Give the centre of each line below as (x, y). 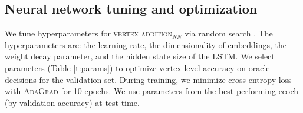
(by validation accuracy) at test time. (72, 102)
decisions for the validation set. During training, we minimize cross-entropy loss (148, 79)
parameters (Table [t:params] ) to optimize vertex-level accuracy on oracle (137, 67)
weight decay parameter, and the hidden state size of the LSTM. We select (140, 56)
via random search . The (229, 33)
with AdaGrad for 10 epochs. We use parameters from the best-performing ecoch (152, 91)
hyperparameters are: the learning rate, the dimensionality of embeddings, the (146, 44)
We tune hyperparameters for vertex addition (89, 33)
